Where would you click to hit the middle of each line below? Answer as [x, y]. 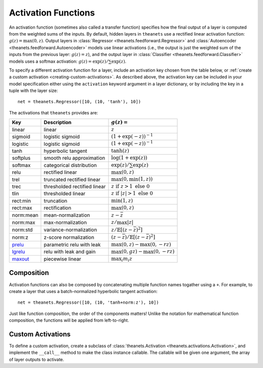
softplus [21, 158]
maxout [20, 259]
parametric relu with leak [72, 245]
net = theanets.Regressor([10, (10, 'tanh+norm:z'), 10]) [88, 303]
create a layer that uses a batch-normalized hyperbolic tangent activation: [83, 291]
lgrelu [19, 252]
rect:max [22, 208]
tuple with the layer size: [34, 91]
